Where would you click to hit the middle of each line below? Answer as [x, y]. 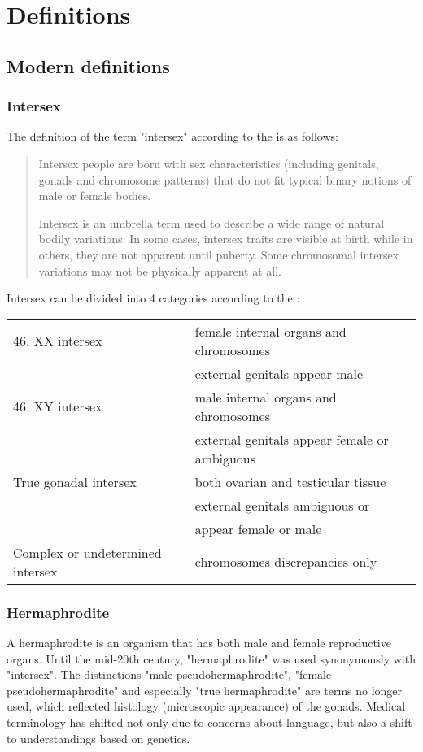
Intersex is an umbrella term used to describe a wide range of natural [211, 222]
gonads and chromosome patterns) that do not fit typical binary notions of [225, 179]
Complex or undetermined [87, 552]
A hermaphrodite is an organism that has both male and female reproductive [199, 642]
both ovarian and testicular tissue [290, 481]
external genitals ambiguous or [282, 505]
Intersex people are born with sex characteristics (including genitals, [209, 163]
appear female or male [258, 528]
